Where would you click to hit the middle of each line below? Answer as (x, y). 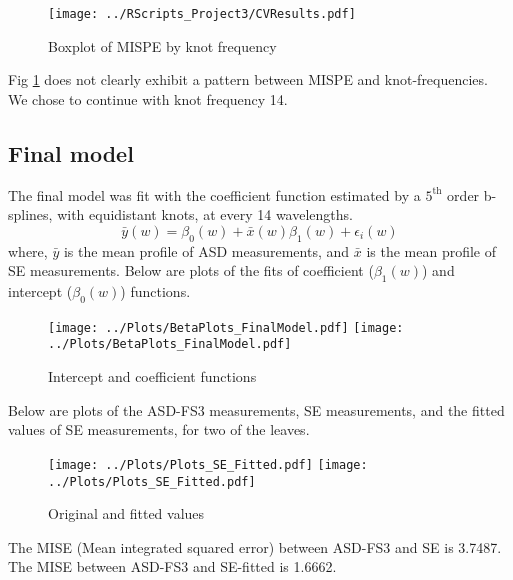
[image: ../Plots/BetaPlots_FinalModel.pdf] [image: (226, 327)
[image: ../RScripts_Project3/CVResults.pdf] (202, 14)
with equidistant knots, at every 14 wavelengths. (205, 214)
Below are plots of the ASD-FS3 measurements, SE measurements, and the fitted (256, 409)
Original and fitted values (126, 513)
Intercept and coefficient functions (152, 376)
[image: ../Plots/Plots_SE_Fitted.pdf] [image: (208, 464)
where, (28, 250)
